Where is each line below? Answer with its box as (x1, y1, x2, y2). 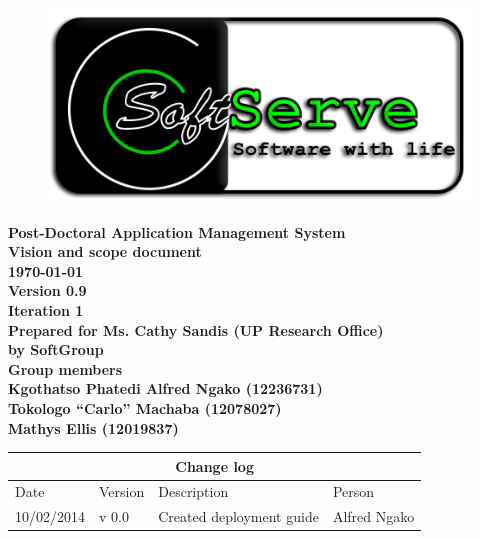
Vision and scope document (8, 241, 202, 262)
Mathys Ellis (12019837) (8, 417, 179, 438)
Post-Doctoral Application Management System (8, 221, 346, 242)
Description (158, 481, 229, 502)
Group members (8, 358, 123, 379)
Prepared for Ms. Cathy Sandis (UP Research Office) (8, 319, 384, 340)
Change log (175, 455, 254, 476)
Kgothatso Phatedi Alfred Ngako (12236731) (8, 378, 323, 399)
